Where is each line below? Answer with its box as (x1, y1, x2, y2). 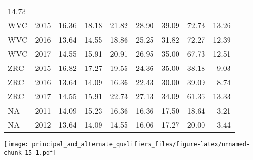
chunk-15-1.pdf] (4, 149, 57, 156)
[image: (4, 141, 29, 148)
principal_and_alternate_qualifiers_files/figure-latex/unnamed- (32, 141, 250, 148)
